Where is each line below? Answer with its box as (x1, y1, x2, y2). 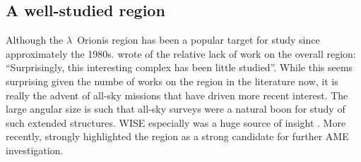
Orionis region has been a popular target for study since (77, 32, 320, 47)
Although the (6, 32, 64, 47)
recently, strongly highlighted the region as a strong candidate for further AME (6, 129, 349, 144)
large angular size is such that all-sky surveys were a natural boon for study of (6, 101, 345, 116)
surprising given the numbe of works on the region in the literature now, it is (6, 73, 338, 88)
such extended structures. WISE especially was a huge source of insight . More (6, 115, 346, 130)
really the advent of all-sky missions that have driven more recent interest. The (6, 87, 348, 102)
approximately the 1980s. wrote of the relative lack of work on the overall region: (6, 46, 356, 61)
